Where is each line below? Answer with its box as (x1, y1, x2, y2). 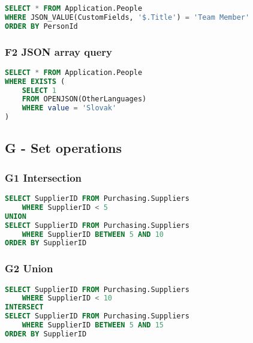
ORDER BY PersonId (5, 22, 78, 31)
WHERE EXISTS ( (5, 77, 65, 86)
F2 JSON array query (5, 44, 112, 59)
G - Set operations (5, 139, 122, 157)
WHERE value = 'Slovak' (22, 104, 117, 113)
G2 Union (5, 261, 53, 276)
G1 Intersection (5, 170, 82, 185)
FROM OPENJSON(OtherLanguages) (22, 95, 147, 104)
